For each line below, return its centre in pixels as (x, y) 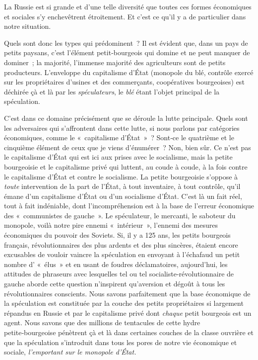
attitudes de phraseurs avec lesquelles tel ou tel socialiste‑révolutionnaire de (119, 274)
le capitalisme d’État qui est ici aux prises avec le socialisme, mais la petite (118, 157)
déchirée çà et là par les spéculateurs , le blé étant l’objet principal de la (112, 91)
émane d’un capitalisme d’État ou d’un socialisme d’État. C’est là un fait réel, (123, 196)
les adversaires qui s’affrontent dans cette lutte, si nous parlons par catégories (122, 128)
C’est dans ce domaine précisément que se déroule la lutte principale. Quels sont (126, 118)
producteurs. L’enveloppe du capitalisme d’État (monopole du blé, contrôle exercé (129, 72)
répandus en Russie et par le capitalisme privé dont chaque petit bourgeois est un (128, 313)
